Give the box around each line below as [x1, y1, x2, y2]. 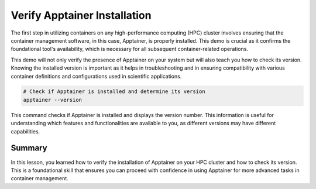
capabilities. [11, 128, 40, 135]
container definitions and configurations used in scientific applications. [11, 73, 182, 80]
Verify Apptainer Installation [11, 9, 152, 22]
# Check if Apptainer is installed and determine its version [23, 88, 205, 95]
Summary [11, 143, 47, 153]
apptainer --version [23, 97, 82, 103]
